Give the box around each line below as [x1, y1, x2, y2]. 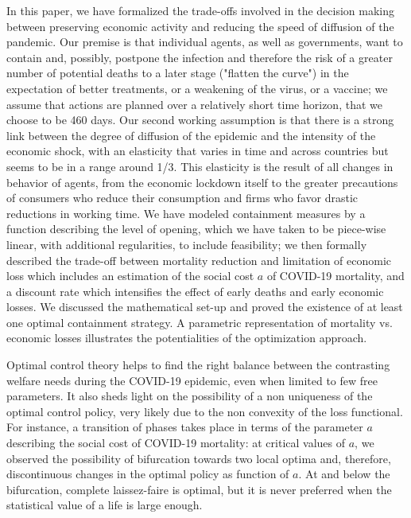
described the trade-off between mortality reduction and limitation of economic [6, 251, 392, 268]
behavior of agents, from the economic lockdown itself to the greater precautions [6, 173, 398, 190]
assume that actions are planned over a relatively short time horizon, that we [6, 95, 382, 112]
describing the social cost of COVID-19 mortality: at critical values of [6, 434, 346, 451]
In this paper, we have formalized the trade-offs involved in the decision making [6, 2, 394, 18]
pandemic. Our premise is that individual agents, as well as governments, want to [6, 33, 403, 50]
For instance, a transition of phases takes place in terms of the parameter [6, 419, 363, 435]
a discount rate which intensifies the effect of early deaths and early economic [6, 282, 384, 299]
